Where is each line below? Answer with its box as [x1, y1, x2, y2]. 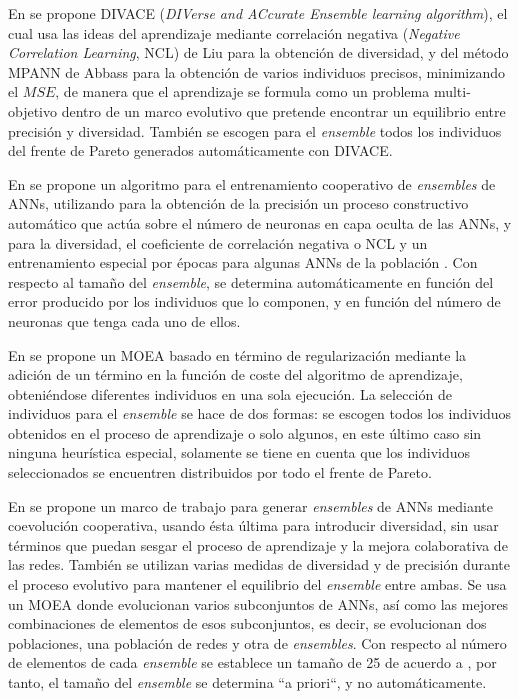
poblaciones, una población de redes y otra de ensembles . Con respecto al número [8, 632, 507, 653]
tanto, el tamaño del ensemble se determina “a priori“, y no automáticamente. [8, 672, 487, 692]
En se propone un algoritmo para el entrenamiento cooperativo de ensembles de [8, 173, 496, 194]
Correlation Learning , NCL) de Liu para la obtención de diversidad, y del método [8, 42, 509, 63]
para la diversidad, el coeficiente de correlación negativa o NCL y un [8, 232, 428, 253]
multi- [433, 81, 471, 102]
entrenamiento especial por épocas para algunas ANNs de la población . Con [8, 252, 478, 273]
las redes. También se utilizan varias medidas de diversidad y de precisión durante [8, 554, 510, 575]
